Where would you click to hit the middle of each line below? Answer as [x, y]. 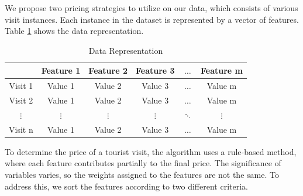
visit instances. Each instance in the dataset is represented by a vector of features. [152, 19]
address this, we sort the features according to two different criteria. [126, 186]
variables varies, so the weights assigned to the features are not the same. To [142, 175]
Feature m [221, 71]
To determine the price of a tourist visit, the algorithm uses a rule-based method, [151, 151]
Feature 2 [108, 71]
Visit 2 [21, 100]
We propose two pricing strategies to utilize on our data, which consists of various [151, 8]
